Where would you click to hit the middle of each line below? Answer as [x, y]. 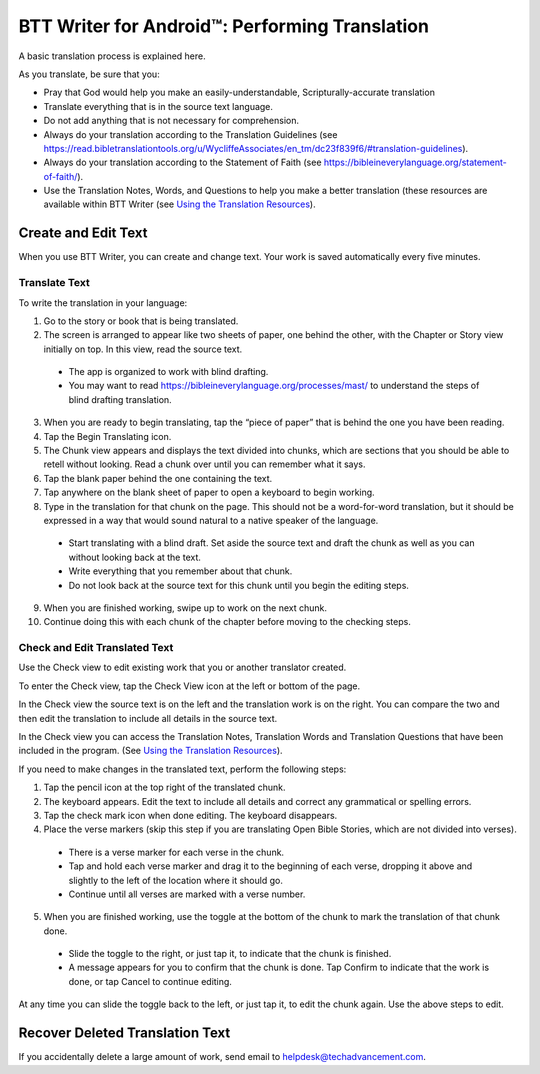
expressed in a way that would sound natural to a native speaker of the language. [211, 520]
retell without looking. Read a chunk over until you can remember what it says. [204, 464]
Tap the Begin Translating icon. [107, 436]
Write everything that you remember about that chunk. [180, 571]
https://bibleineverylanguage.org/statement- [415, 162]
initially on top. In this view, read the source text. [143, 349]
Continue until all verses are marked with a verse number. [187, 894]
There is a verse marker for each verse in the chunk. [176, 852]
